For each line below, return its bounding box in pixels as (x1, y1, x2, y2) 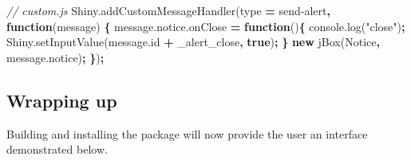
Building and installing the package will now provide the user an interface (6, 125, 368, 142)
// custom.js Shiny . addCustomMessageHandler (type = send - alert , (6, 2, 330, 18)
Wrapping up (6, 88, 117, 112)
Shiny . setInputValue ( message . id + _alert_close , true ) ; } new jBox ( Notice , (6, 33, 380, 50)
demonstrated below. (6, 141, 108, 158)
